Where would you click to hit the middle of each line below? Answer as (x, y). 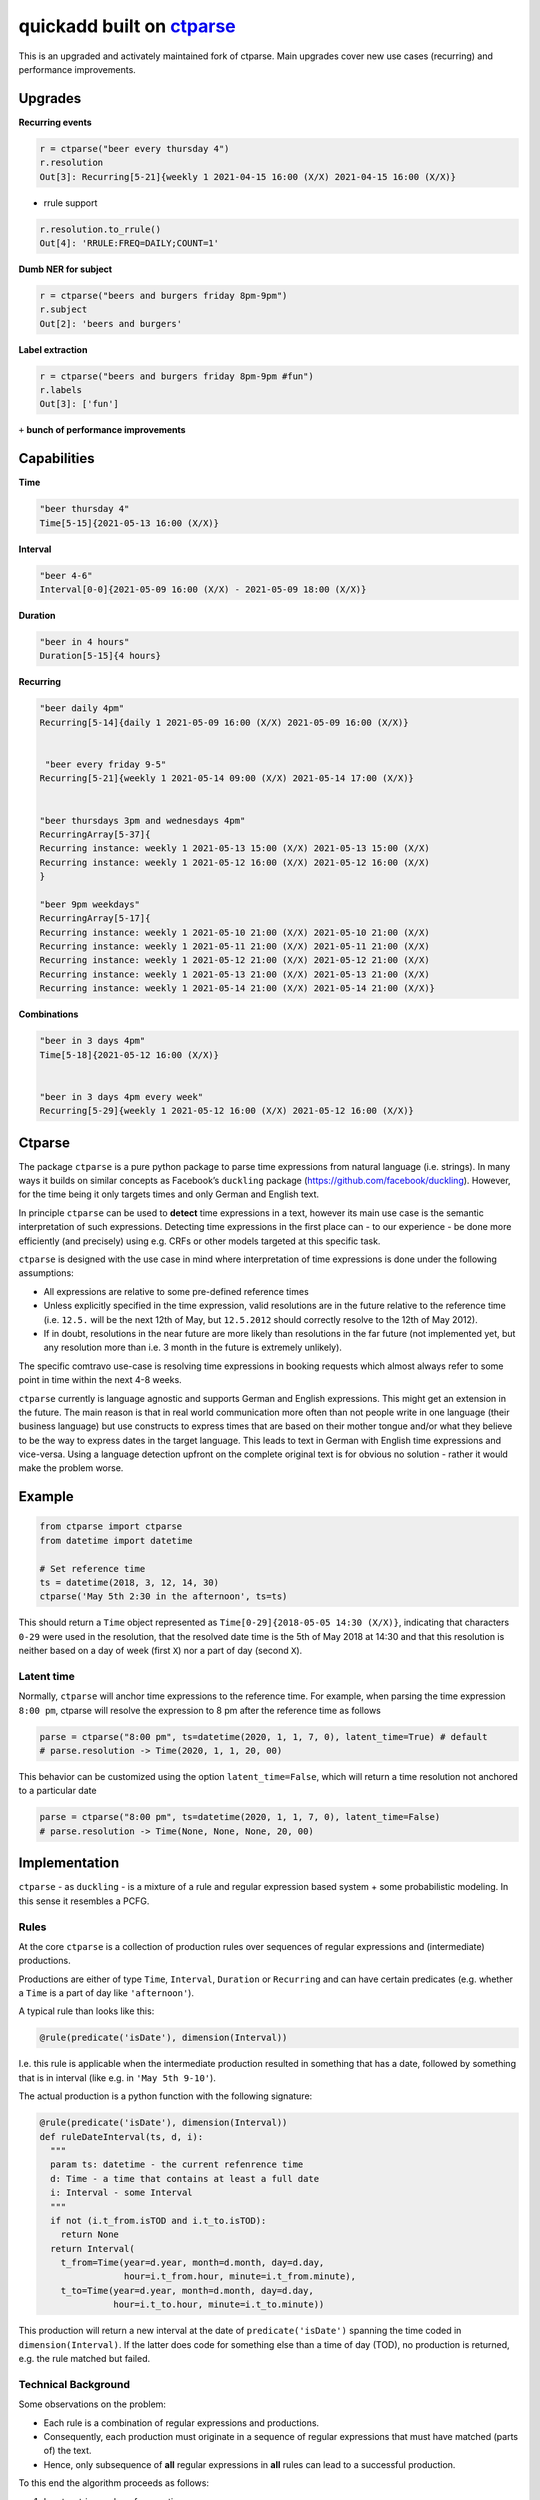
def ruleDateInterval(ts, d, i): (121, 2136)
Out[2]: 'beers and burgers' (111, 323)
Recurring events (55, 122)
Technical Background (74, 2384)
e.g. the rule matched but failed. (84, 2359)
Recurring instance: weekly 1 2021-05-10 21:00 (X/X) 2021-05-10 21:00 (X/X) (234, 932)
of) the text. (67, 2451)
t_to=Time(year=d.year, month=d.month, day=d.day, (187, 2290)
